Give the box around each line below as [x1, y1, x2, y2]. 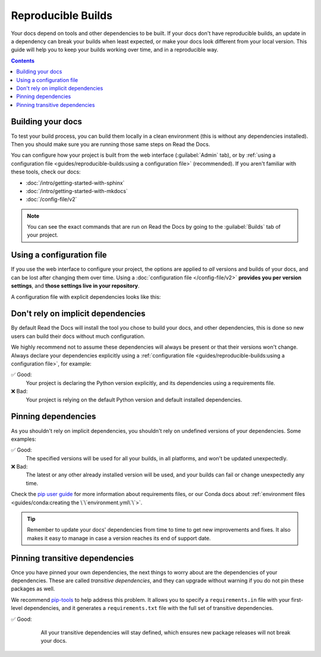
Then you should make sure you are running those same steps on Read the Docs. [11, 140, 210, 148]
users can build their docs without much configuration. [11, 333, 146, 340]
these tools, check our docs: [11, 168, 81, 175]
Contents [11, 57, 35, 64]
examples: [11, 435, 37, 443]
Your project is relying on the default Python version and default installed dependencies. [26, 396, 243, 403]
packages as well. [11, 585, 55, 592]
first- [291, 596, 304, 603]
